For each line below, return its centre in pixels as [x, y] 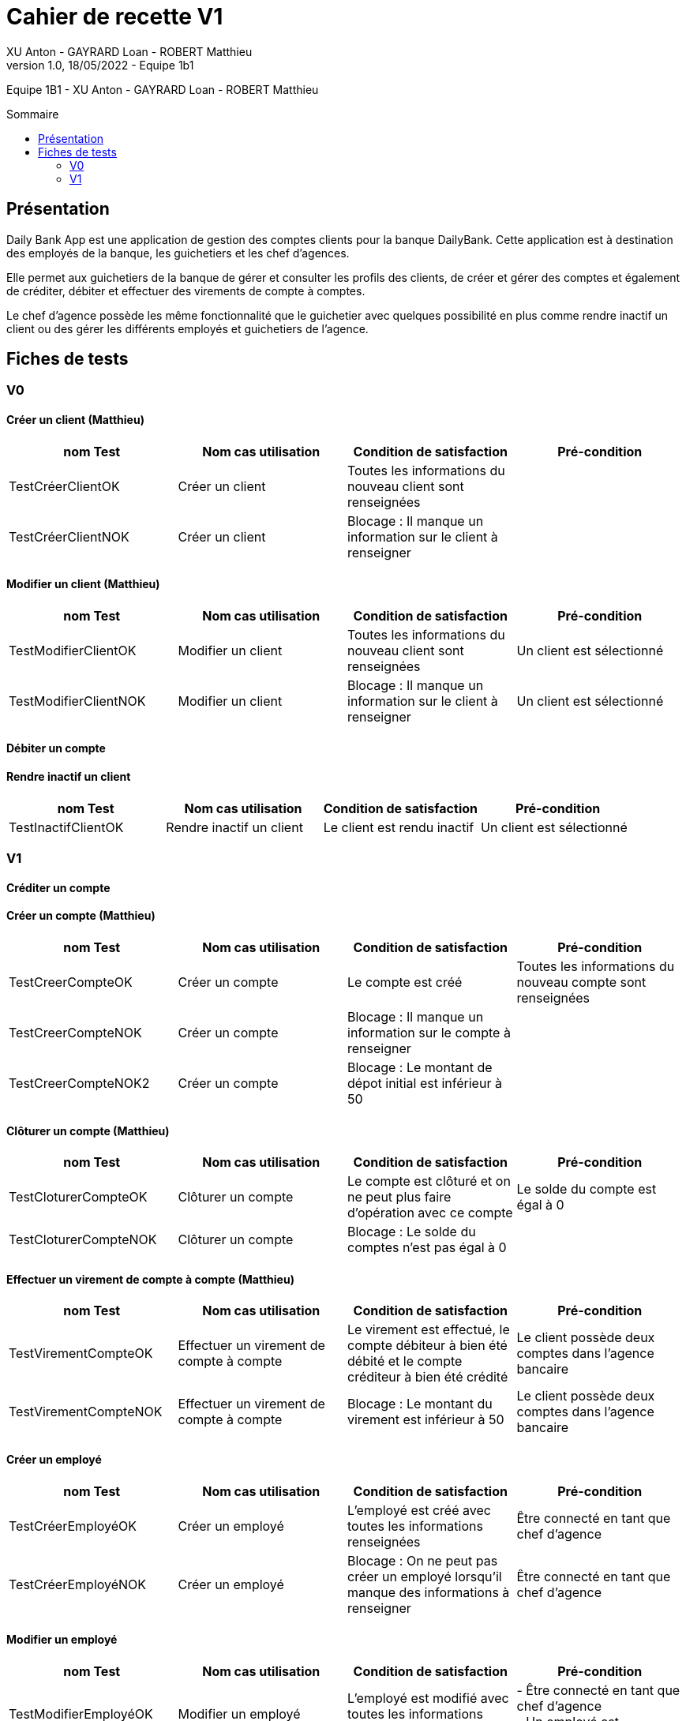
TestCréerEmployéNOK [78, 1584]
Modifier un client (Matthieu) [83, 584]
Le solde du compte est [587, 1189]
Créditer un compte [58, 887]
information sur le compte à [429, 1032]
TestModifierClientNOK [77, 701]
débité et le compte [405, 1361]
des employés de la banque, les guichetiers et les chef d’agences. [178, 253]
